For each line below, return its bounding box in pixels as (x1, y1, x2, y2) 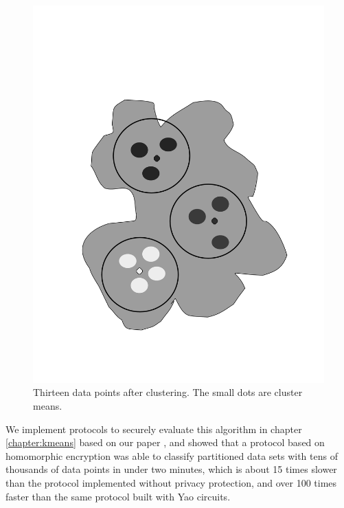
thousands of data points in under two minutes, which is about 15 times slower (5, 462, 337, 476)
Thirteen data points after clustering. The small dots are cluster (33, 385, 303, 399)
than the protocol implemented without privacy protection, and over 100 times (5, 476, 337, 490)
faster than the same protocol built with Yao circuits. (5, 489, 231, 503)
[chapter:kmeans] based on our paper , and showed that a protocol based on (5, 435, 325, 450)
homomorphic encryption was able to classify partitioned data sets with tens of (5, 448, 338, 463)
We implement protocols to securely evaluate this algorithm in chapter (5, 421, 302, 436)
